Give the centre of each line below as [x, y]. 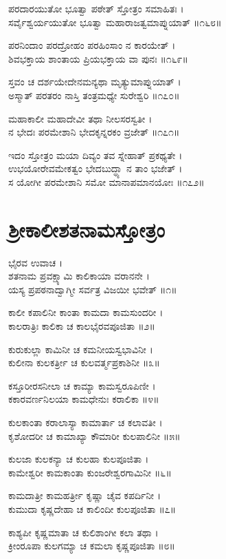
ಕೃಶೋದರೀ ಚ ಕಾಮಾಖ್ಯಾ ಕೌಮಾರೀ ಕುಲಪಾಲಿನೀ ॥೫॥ [94, 435]
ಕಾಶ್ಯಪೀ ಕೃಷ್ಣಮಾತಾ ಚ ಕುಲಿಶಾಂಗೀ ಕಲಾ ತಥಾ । [83, 532]
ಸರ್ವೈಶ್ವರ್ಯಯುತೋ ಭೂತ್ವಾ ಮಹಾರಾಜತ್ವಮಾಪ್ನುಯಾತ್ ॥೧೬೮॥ [115, 22]
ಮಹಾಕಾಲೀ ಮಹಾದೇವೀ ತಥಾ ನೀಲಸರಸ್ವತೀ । [80, 118]
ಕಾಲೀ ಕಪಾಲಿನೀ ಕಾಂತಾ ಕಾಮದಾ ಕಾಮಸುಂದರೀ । [86, 312]
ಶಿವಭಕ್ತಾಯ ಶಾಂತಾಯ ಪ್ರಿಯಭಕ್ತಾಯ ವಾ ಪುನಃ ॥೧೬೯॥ [98, 58]
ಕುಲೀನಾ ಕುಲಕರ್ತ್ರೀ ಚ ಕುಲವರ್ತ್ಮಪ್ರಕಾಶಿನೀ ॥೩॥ [84, 362]
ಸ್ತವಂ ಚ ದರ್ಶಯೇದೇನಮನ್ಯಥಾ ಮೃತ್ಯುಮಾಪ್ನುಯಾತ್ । [95, 82]
